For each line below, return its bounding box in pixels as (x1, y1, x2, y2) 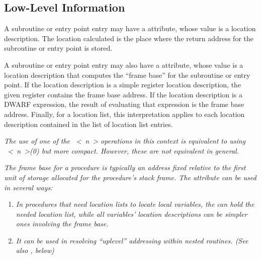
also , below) (16, 245, 54, 255)
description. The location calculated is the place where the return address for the (4, 33, 253, 43)
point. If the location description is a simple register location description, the (4, 79, 241, 90)
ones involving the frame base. (16, 218, 109, 229)
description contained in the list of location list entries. (4, 118, 173, 129)
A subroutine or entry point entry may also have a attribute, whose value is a (4, 59, 243, 70)
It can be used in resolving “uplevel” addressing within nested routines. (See (16, 235, 248, 245)
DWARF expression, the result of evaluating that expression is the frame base (4, 99, 244, 109)
